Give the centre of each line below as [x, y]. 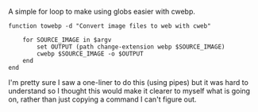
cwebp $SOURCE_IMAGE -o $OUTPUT [90, 54]
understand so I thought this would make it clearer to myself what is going [129, 91]
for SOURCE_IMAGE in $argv [67, 40]
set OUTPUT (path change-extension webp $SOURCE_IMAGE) [131, 47]
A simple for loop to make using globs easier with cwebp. [102, 12]
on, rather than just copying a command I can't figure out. [102, 99]
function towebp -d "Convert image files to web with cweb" [110, 26]
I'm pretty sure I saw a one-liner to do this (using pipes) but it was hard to [128, 82]
